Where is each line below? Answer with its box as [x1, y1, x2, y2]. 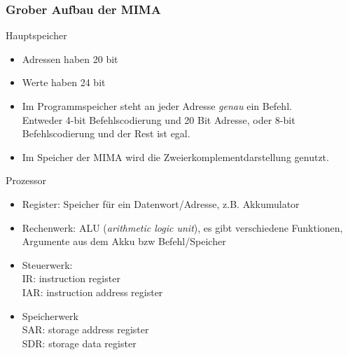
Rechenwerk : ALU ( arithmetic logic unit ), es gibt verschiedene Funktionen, [22, 220, 343, 235]
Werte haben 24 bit [22, 75, 106, 90]
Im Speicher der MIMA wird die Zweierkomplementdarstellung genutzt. [22, 149, 329, 164]
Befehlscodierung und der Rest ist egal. [22, 126, 190, 141]
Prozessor [6, 173, 46, 188]
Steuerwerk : [22, 257, 73, 272]
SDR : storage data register [22, 335, 137, 350]
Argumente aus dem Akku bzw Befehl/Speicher [22, 234, 226, 249]
